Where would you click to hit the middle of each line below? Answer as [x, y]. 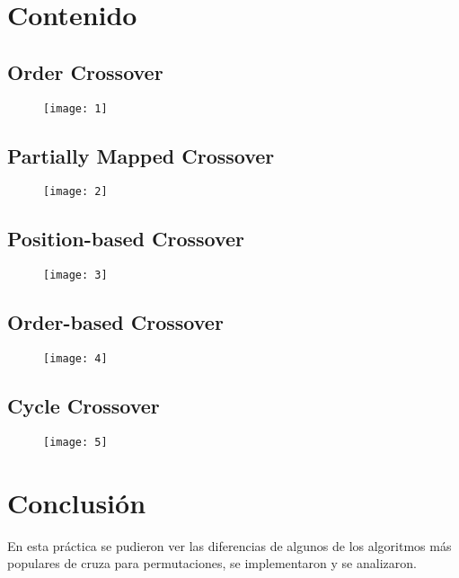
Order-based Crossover [115, 322]
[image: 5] [75, 443]
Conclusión [77, 502]
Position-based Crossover [126, 239]
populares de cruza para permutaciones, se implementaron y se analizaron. [212, 563]
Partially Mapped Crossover [141, 155]
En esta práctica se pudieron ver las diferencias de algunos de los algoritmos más [229, 545]
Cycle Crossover [84, 406]
